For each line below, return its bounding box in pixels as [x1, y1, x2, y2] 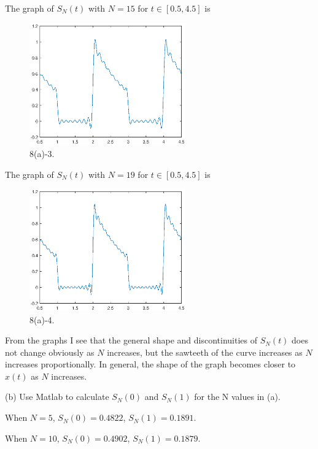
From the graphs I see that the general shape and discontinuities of [5, 334, 257, 347]
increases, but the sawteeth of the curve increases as [107, 345, 303, 358]
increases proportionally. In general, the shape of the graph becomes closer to [5, 358, 296, 370]
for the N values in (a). [194, 390, 281, 403]
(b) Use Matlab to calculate [5, 390, 109, 403]
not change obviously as [5, 345, 95, 358]
